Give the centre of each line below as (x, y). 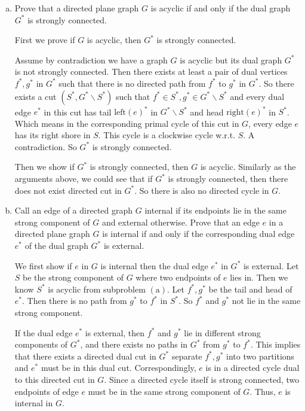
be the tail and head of (250, 289)
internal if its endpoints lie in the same (215, 210)
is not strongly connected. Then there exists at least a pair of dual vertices (151, 71)
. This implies (275, 344)
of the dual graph (56, 245)
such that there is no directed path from (132, 83)
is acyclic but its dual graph (231, 60)
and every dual (257, 96)
